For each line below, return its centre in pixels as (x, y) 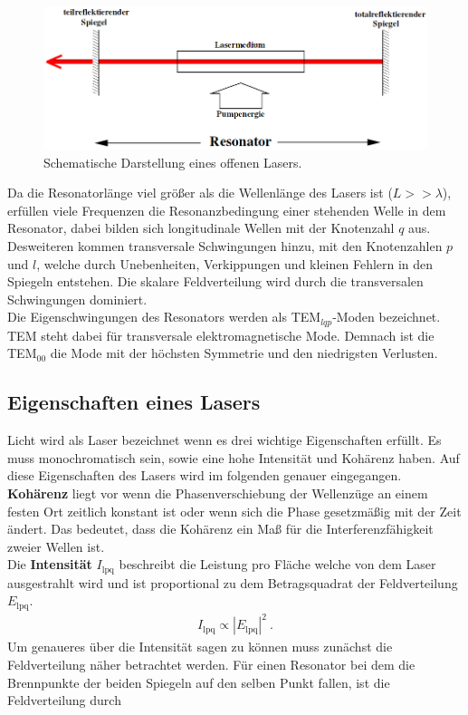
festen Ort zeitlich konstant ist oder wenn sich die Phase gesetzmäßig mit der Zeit (234, 511)
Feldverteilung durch (64, 700)
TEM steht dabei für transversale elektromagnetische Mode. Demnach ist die (221, 335)
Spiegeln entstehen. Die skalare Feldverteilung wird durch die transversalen (215, 281)
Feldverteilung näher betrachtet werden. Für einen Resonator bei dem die (211, 664)
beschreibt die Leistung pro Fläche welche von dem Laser (277, 564)
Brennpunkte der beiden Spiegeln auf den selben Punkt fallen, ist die (199, 682)
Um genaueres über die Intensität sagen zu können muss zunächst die (200, 647)
